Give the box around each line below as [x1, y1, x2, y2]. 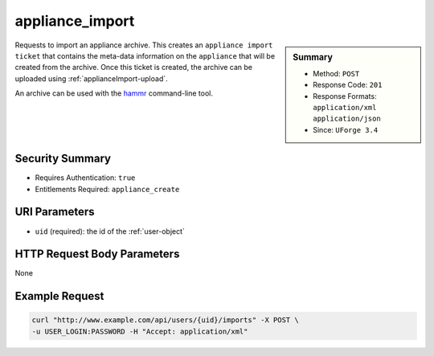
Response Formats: [313, 91, 377, 100]
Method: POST [313, 68, 360, 78]
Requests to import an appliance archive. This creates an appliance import [14, 40, 273, 50]
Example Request [14, 289, 104, 303]
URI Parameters [14, 205, 96, 219]
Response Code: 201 [313, 80, 383, 90]
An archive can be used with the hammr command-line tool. [14, 88, 213, 98]
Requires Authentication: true [35, 173, 136, 182]
